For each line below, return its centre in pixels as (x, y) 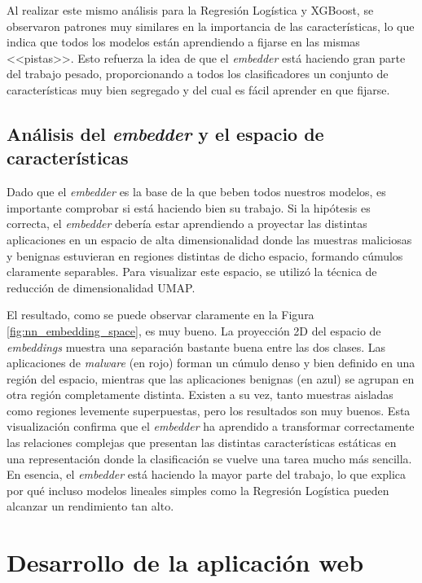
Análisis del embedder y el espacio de (165, 133)
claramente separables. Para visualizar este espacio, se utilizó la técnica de (192, 272)
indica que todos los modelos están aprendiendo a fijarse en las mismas (183, 42)
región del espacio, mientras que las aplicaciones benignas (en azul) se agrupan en (211, 378)
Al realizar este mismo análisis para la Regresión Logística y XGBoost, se (190, 10)
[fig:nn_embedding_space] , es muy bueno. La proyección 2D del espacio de (194, 330)
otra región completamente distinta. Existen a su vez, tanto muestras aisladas (200, 395)
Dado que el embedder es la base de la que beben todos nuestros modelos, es (196, 192)
